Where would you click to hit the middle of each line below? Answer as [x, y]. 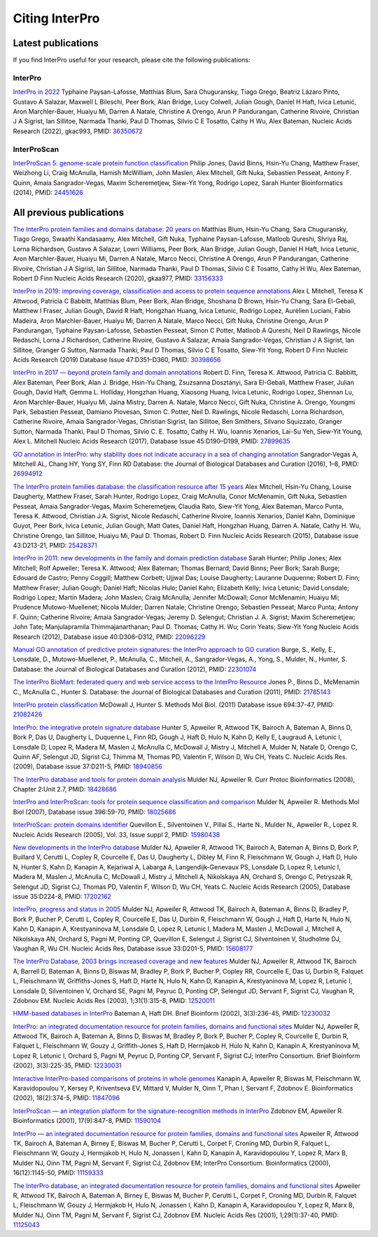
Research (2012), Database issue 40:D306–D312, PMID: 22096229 [109, 637]
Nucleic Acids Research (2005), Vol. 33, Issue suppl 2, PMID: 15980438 [117, 834]
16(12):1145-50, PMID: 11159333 [58, 1173]
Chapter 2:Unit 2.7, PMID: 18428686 [65, 789]
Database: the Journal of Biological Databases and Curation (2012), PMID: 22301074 [135, 669]
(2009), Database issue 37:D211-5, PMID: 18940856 [87, 766]
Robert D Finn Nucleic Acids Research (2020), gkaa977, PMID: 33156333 [118, 278]
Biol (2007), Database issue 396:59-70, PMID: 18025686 [94, 812]
